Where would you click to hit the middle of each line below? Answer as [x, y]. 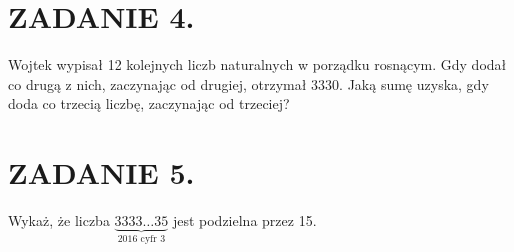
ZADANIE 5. [101, 172]
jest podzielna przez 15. [244, 220]
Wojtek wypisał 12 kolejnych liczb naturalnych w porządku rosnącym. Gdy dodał [257, 64]
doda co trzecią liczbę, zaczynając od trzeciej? [149, 103]
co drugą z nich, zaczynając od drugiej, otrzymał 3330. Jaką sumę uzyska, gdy [248, 83]
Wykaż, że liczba [59, 220]
